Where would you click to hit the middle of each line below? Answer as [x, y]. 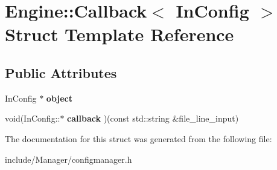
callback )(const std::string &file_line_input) [153, 118]
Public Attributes [61, 72]
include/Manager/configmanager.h [68, 159]
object [59, 98]
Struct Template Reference [119, 34]
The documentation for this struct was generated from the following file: [138, 138]
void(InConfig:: [33, 118]
